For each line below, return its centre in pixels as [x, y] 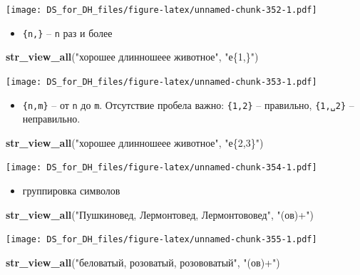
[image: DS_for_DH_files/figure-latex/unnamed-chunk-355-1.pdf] [161, 240]
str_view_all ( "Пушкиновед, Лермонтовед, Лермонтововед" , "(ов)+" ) [160, 214]
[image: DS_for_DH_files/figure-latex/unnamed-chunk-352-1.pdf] [161, 10]
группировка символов [71, 191]
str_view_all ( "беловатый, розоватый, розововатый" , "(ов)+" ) [143, 262]
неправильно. [51, 119]
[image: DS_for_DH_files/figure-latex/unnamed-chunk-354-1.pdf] [161, 168]
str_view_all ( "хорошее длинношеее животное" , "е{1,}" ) [132, 57]
